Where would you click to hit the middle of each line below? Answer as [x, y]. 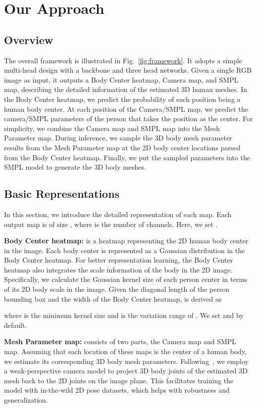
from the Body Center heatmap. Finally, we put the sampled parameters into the [127, 157]
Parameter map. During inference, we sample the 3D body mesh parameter [118, 138]
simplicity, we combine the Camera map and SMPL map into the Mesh [112, 128]
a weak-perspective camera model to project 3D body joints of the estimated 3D [126, 371]
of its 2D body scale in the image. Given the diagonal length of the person [117, 289]
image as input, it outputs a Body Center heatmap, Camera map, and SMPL [121, 79]
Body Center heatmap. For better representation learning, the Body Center [119, 260]
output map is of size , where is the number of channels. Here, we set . [111, 224]
